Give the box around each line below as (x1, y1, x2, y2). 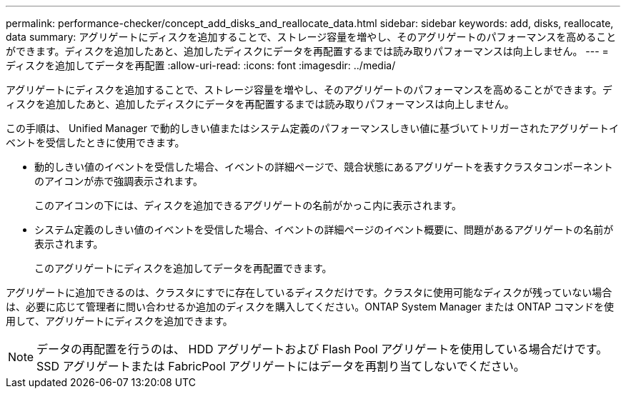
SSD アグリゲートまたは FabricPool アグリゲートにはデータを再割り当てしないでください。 (36, 359, 525, 373)
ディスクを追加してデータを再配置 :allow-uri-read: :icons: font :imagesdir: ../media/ (6, 59, 396, 71)
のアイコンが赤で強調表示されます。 (34, 175, 203, 187)
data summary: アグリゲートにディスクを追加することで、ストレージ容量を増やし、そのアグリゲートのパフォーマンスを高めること (6, 31, 617, 43)
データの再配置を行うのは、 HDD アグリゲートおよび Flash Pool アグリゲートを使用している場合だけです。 (36, 342, 608, 356)
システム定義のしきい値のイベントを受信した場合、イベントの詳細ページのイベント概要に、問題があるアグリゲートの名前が (34, 223, 614, 236)
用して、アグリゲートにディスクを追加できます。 (6, 315, 233, 327)
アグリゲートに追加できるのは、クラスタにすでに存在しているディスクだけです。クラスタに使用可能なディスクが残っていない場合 (6, 286, 612, 298)
